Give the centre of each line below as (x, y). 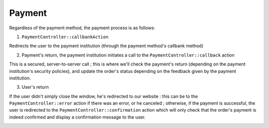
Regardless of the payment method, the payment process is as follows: (82, 28)
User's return (35, 87)
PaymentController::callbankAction (65, 37)
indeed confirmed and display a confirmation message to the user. (77, 117)
